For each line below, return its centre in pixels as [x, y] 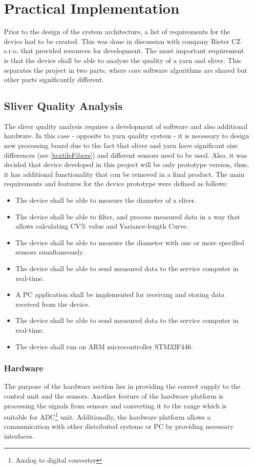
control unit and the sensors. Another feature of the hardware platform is [114, 395]
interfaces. [19, 436]
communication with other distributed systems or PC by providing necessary [119, 426]
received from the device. [53, 304]
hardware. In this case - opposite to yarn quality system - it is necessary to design [127, 136]
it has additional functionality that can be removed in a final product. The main [124, 174]
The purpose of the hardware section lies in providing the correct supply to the [122, 386]
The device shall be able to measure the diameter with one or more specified [130, 242]
